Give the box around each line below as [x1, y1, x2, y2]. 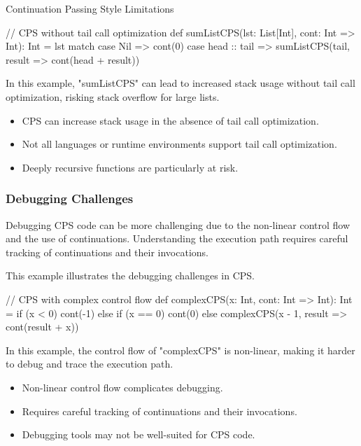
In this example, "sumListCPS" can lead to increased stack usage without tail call [6, 76, 355, 90]
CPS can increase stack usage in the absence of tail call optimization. [22, 113, 319, 127]
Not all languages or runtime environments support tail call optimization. [22, 137, 337, 151]
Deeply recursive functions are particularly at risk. [22, 160, 239, 174]
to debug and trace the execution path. [6, 356, 174, 371]
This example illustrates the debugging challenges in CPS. [6, 268, 255, 283]
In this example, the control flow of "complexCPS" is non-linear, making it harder [6, 342, 355, 357]
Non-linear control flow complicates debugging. [22, 379, 223, 394]
